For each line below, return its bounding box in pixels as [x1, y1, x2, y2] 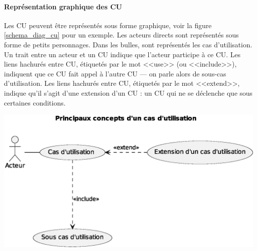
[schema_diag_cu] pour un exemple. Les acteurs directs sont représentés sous [4, 30, 239, 40]
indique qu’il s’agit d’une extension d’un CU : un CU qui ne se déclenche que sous [4, 87, 253, 98]
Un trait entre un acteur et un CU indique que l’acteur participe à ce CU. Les [4, 49, 241, 59]
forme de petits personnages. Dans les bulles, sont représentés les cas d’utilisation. [4, 39, 253, 49]
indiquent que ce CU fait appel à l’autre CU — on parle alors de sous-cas [4, 68, 226, 78]
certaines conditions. [4, 97, 66, 108]
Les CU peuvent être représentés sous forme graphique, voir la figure [4, 20, 212, 30]
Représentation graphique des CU [4, 1, 122, 11]
